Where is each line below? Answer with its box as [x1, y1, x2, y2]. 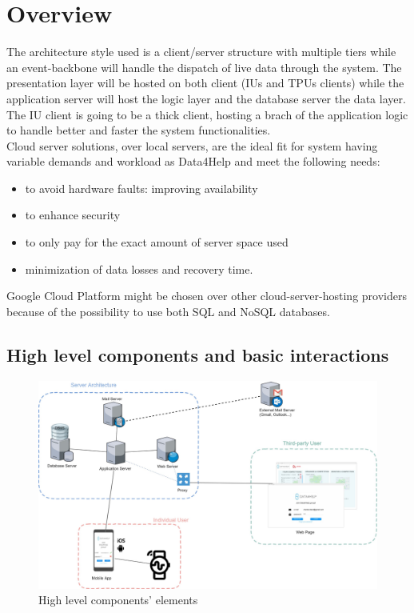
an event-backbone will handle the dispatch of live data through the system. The [6, 58, 402, 75]
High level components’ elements [38, 591, 198, 608]
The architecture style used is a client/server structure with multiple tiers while [6, 43, 396, 60]
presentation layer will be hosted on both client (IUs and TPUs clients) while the [6, 74, 404, 91]
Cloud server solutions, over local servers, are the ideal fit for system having [6, 137, 378, 154]
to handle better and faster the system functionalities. [6, 122, 271, 138]
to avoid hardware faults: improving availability [25, 179, 258, 196]
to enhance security [25, 206, 121, 223]
